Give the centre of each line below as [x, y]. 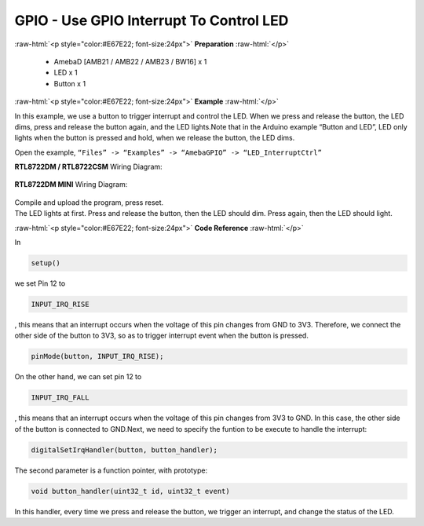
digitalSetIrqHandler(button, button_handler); [124, 450]
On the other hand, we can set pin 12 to [78, 377]
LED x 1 [66, 73]
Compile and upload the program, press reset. [89, 202]
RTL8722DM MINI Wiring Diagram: [71, 184]
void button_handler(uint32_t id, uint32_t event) [131, 491]
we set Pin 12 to [40, 283]
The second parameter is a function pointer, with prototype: [111, 470]
